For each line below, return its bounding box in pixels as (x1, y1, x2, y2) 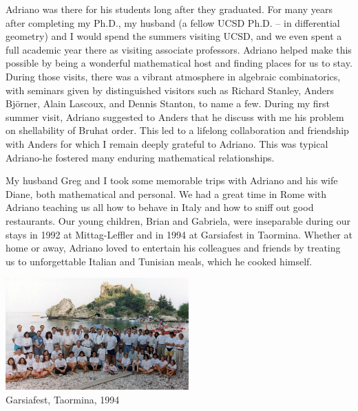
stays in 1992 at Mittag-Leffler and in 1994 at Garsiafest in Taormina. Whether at (6, 227, 352, 241)
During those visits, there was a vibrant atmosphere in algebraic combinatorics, (6, 69, 341, 83)
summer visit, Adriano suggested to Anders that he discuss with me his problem (6, 109, 344, 124)
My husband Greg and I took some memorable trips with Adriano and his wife (6, 173, 338, 188)
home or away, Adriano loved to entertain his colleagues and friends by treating (6, 241, 341, 255)
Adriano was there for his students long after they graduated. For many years (6, 2, 333, 16)
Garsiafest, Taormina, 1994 (6, 392, 120, 407)
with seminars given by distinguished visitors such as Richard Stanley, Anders (6, 82, 335, 97)
